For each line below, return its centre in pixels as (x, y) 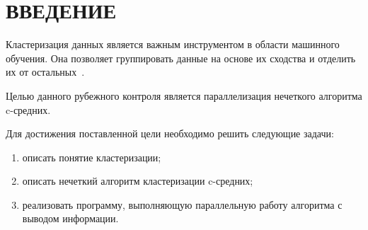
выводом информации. (70, 218)
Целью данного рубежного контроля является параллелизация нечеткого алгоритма (184, 95)
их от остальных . (45, 72)
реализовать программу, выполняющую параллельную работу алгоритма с (182, 204)
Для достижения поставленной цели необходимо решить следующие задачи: (170, 133)
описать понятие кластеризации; (92, 157)
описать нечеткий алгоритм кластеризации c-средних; (138, 181)
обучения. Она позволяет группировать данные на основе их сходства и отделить (181, 58)
